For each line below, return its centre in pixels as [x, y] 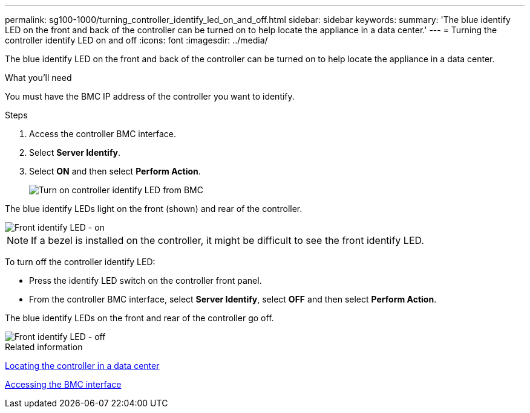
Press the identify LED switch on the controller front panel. [146, 280]
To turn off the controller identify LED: [80, 262]
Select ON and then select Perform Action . [115, 171]
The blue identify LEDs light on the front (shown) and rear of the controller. [154, 209]
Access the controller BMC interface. [103, 134]
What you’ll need [38, 78]
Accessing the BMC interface [63, 384]
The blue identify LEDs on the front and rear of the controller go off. [139, 318]
